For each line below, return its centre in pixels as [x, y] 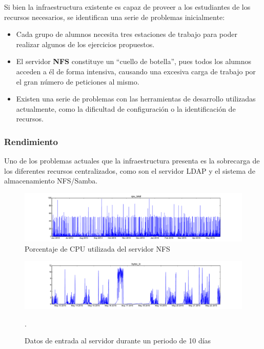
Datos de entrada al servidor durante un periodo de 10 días [118, 341]
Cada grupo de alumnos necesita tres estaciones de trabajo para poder [127, 34]
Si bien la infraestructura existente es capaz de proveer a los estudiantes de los [127, 7]
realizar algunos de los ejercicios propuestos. [85, 44]
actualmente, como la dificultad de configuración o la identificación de [126, 108]
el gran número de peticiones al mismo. [78, 81]
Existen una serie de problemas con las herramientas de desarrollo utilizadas [136, 99]
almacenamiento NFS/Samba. [51, 181]
